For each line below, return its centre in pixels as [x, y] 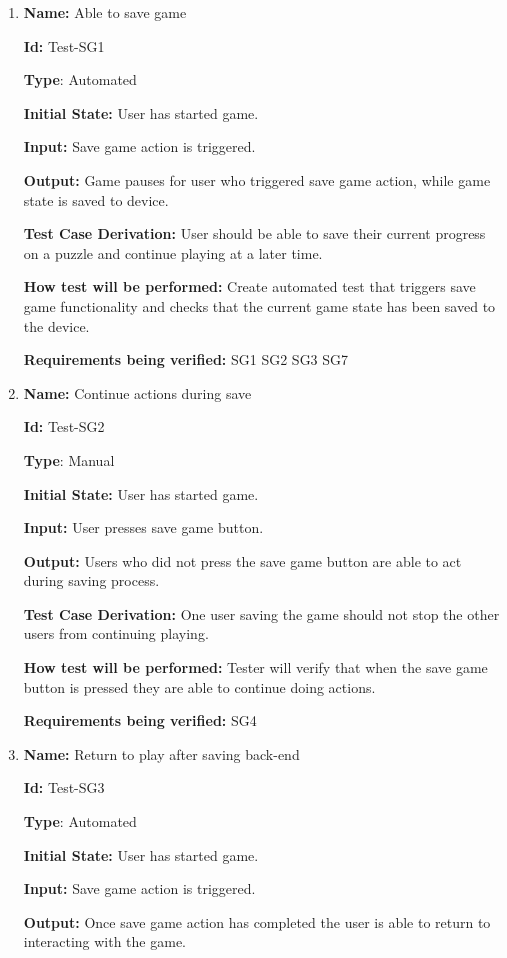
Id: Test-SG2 [64, 426]
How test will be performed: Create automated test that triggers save [249, 286]
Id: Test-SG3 [64, 787]
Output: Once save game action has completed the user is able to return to [257, 921]
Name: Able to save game [105, 12]
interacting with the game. [105, 941]
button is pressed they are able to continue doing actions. [199, 686]
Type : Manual [69, 459]
